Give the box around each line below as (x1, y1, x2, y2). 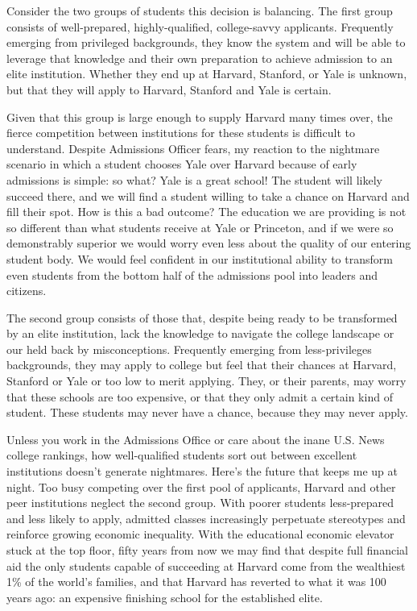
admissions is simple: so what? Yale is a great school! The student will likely (6, 171, 382, 188)
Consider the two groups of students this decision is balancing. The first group (6, 2, 393, 19)
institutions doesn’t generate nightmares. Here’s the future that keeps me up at (6, 463, 398, 480)
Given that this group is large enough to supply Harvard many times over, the (6, 108, 393, 125)
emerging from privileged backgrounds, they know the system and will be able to (6, 34, 406, 51)
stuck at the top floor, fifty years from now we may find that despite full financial (6, 542, 408, 558)
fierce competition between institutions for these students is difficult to (6, 124, 355, 141)
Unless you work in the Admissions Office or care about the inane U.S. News (6, 430, 385, 447)
